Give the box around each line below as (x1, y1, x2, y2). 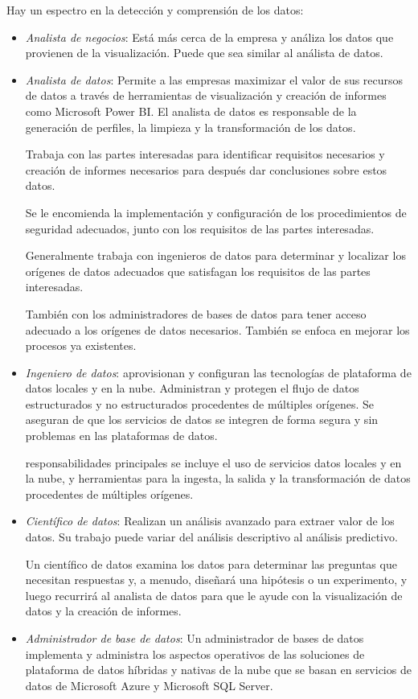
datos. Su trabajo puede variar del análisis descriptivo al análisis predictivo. (25, 528, 398, 545)
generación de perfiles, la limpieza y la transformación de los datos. (25, 118, 356, 135)
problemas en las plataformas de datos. (25, 427, 218, 444)
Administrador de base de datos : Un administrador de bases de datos (25, 630, 364, 646)
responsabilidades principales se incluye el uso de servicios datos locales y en (25, 454, 402, 471)
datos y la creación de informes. (25, 602, 182, 619)
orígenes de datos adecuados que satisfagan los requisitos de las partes (25, 262, 371, 279)
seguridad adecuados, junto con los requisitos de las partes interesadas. (25, 220, 375, 236)
